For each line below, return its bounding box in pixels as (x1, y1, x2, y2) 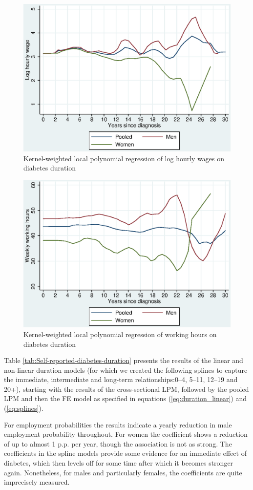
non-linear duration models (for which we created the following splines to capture (4, 364, 248, 375)
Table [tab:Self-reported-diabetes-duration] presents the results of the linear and (4, 355, 243, 365)
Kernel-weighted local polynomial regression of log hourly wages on (23, 153, 225, 163)
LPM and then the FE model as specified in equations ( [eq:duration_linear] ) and (4, 393, 247, 404)
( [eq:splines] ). (4, 403, 43, 413)
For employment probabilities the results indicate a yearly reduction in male (4, 419, 232, 429)
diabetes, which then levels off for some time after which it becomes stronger (4, 458, 233, 468)
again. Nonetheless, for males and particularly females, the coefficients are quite (4, 467, 242, 477)
